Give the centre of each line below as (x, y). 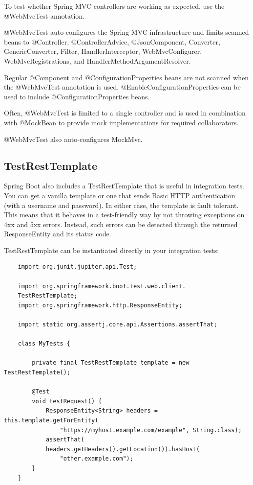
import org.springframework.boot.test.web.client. (102, 286)
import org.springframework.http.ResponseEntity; (100, 305)
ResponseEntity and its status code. (58, 234)
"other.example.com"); (96, 459)
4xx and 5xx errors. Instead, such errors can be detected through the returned (121, 224)
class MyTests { (44, 344)
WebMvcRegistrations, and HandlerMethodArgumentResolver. (97, 60)
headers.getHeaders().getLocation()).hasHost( (123, 449)
